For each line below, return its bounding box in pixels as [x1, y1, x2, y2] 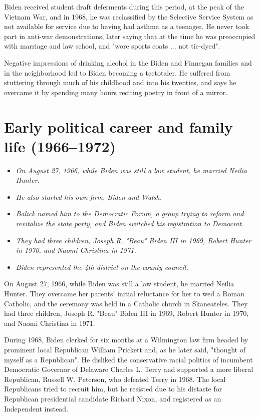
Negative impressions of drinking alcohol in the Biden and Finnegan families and [4, 57, 252, 68]
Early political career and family [4, 116, 233, 137]
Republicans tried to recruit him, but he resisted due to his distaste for [4, 383, 222, 394]
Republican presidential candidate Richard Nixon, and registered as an [4, 393, 221, 403]
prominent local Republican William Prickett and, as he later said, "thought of [4, 344, 245, 354]
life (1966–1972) [4, 136, 116, 156]
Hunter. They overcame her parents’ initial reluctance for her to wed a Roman [4, 288, 245, 298]
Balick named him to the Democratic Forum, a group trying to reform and [16, 208, 244, 219]
